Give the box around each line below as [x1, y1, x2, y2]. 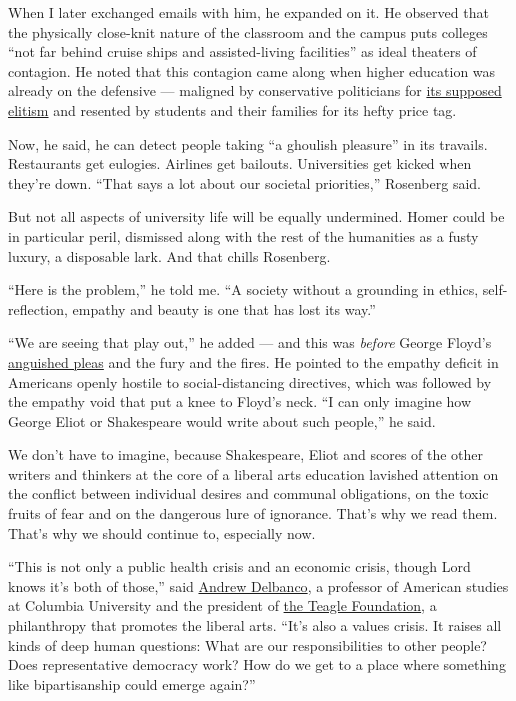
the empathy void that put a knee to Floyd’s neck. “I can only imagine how [8, 391, 472, 412]
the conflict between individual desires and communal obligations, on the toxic [8, 483, 489, 504]
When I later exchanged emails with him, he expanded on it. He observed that [8, 2, 489, 22]
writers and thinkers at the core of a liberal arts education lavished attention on [8, 463, 499, 484]
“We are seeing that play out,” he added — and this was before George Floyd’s [8, 332, 492, 353]
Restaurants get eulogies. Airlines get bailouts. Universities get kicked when [8, 153, 472, 174]
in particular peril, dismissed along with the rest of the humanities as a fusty [8, 225, 479, 246]
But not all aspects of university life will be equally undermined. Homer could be [8, 206, 505, 227]
